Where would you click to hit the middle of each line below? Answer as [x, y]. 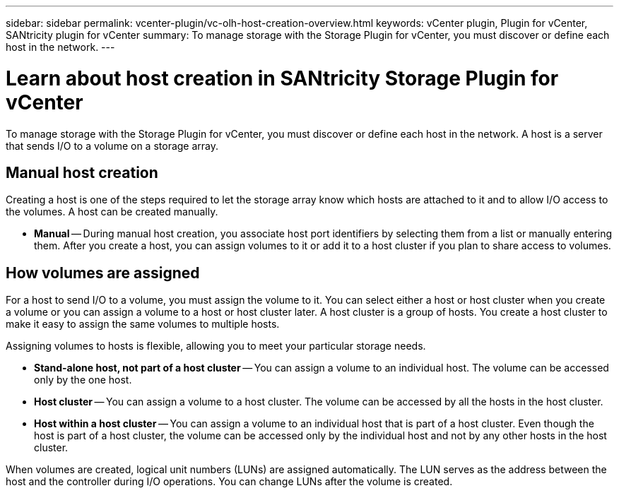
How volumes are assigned [103, 273]
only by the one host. [83, 380]
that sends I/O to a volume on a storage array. [112, 145]
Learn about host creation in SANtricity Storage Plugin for [282, 78]
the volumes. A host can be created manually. [112, 212]
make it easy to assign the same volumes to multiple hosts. [143, 324]
